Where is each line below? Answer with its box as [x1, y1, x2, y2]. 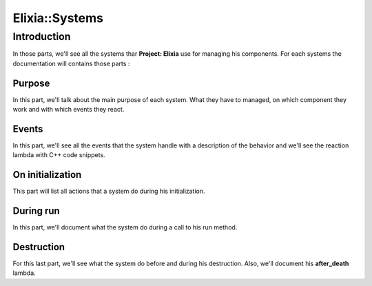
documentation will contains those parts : [12, 59, 130, 68]
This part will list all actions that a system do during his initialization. [12, 187, 206, 196]
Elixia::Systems [12, 10, 103, 25]
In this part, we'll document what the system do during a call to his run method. [12, 223, 238, 232]
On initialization [12, 169, 82, 181]
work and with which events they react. [12, 105, 125, 114]
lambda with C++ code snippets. [12, 151, 106, 159]
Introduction [12, 30, 71, 43]
